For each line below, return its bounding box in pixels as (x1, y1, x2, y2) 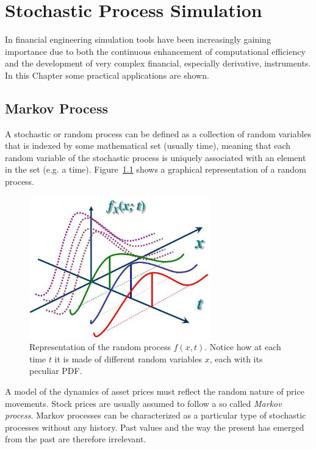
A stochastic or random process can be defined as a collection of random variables (5, 127, 311, 140)
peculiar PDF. (29, 364, 82, 377)
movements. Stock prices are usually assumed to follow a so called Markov (5, 397, 282, 409)
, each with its (209, 352, 263, 365)
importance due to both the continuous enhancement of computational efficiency (5, 45, 306, 57)
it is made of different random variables (54, 352, 202, 365)
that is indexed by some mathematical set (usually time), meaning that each (5, 139, 291, 152)
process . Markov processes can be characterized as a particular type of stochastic (5, 409, 306, 422)
